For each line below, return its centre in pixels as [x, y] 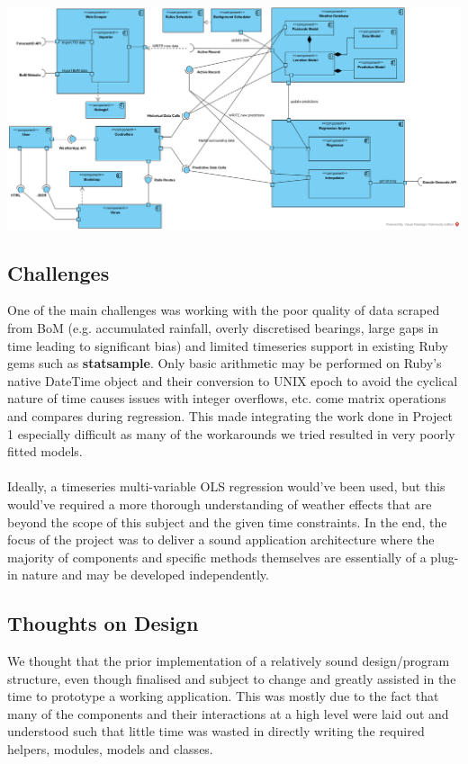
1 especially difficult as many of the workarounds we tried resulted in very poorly [231, 433]
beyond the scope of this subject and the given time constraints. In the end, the [227, 521]
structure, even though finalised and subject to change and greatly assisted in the [232, 678]
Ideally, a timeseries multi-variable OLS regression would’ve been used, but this [226, 486]
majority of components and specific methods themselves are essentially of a [217, 557]
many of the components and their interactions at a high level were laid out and [228, 713]
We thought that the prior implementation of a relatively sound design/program [229, 661]
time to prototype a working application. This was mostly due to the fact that [223, 696]
